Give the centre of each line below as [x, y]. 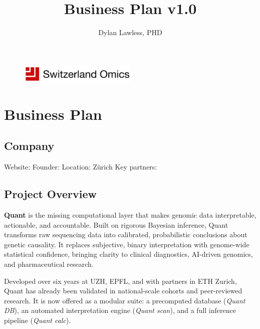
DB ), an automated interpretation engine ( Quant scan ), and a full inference [120, 310]
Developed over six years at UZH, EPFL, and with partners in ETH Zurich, [120, 281]
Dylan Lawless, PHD [130, 32]
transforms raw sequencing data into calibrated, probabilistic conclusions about [126, 234]
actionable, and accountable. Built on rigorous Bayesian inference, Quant [116, 224]
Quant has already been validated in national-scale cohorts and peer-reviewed [123, 291]
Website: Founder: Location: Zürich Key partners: [81, 167]
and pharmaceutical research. [49, 264]
